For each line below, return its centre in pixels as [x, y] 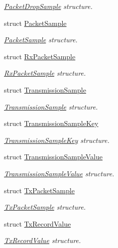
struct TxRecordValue [38, 223]
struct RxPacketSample [40, 56]
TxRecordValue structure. [43, 240]
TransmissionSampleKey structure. [57, 140]
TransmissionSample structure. [51, 106]
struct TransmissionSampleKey [51, 123]
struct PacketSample [35, 23]
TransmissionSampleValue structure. [59, 173]
